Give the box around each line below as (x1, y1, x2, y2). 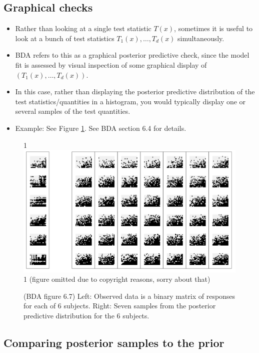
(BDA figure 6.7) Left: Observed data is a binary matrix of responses (23, 290, 235, 301)
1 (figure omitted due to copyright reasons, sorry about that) (23, 274, 210, 284)
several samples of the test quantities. (15, 106, 130, 116)
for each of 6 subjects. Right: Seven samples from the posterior (23, 300, 216, 311)
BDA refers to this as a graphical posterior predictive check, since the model (15, 50, 249, 60)
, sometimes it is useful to (174, 23, 253, 34)
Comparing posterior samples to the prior (3, 334, 224, 350)
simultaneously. (177, 33, 224, 43)
